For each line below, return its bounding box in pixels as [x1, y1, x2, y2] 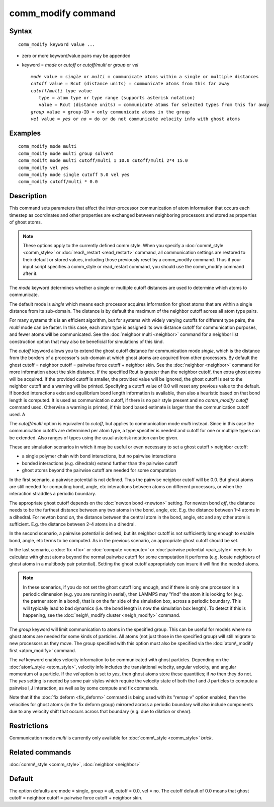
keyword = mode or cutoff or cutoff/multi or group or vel [22, 62, 138, 68]
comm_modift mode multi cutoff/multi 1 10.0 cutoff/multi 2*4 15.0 [18, 158, 188, 163]
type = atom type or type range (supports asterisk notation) [38, 95, 196, 100]
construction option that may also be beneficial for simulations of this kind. [9, 338, 164, 344]
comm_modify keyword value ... [18, 41, 96, 47]
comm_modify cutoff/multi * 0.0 [18, 179, 98, 185]
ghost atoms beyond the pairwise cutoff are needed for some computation [22, 467, 176, 474]
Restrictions [9, 721, 49, 730]
